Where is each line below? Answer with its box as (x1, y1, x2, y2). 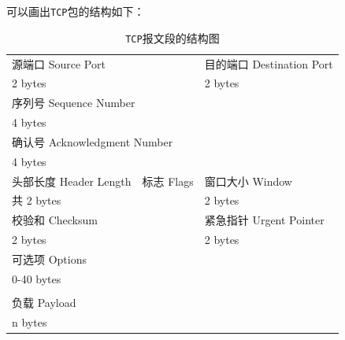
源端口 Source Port (12, 55, 106, 72)
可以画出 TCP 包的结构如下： (6, 3, 145, 19)
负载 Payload (12, 294, 76, 310)
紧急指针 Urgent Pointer (204, 212, 325, 228)
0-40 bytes (12, 270, 61, 286)
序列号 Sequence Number (12, 94, 135, 111)
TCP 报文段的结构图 (125, 29, 220, 46)
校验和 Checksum (12, 212, 98, 228)
